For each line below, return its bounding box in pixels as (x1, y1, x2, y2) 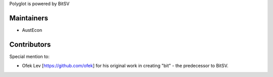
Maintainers (9, 14, 49, 22)
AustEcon (22, 27, 42, 33)
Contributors (9, 40, 51, 49)
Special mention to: (9, 53, 50, 59)
